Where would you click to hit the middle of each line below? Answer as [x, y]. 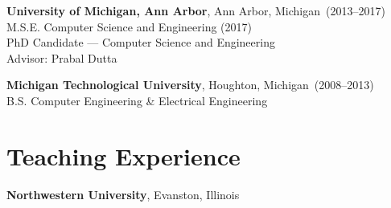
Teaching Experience [123, 155]
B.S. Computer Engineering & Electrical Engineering [137, 100]
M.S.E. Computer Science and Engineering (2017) [130, 26]
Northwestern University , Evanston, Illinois [123, 194]
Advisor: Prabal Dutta [62, 57]
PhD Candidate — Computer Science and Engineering [141, 42]
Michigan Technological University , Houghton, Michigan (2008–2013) [190, 85]
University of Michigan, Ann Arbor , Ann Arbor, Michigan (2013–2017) [196, 10]
